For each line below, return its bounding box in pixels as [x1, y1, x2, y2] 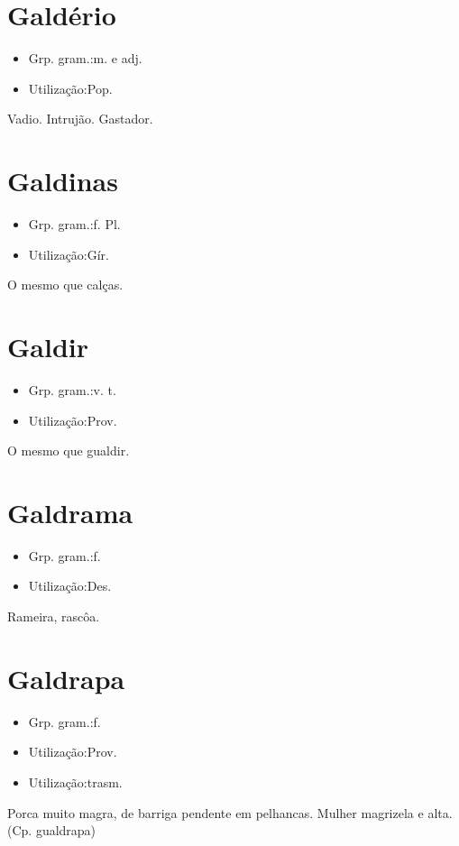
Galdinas [7, 162, 118, 199]
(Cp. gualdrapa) [7, 821, 96, 840]
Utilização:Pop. [28, 78, 113, 97]
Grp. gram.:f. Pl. [28, 215, 121, 234]
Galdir [7, 328, 88, 364]
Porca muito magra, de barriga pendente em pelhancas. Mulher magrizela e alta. [7, 803, 453, 822]
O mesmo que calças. [7, 275, 124, 294]
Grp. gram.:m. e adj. [28, 49, 142, 68]
